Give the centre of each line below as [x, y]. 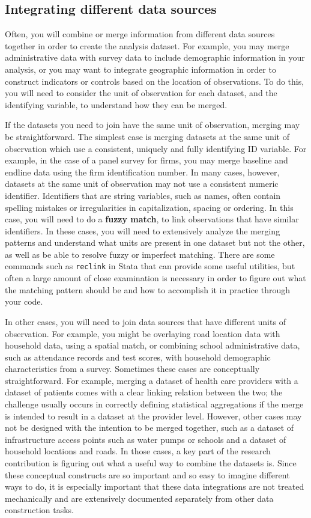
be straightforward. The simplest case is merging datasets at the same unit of [147, 136]
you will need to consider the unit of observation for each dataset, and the [141, 93]
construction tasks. [39, 510]
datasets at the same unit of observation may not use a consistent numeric [142, 184]
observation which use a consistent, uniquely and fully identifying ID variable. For [156, 148]
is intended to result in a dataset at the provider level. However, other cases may [153, 416]
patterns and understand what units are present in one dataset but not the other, [155, 242]
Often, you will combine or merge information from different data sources [140, 34]
